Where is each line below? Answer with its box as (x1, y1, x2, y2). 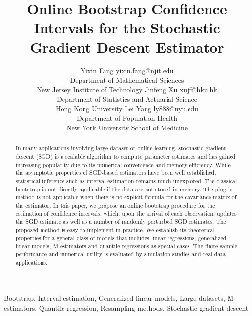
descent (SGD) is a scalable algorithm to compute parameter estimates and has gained (15, 152, 236, 161)
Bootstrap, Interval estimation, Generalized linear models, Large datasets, (4, 293, 225, 303)
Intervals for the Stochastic (34, 18, 220, 38)
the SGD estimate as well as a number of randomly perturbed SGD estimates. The (15, 217, 226, 226)
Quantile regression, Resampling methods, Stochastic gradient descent (39, 302, 249, 313)
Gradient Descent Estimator (30, 37, 224, 57)
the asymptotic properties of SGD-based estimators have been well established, (15, 169, 216, 177)
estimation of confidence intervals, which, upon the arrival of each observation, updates (15, 209, 237, 217)
